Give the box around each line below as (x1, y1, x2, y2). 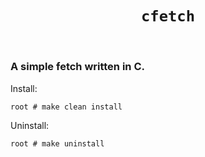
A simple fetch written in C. (10, 60, 145, 74)
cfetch (141, 7, 195, 26)
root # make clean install (10, 102, 123, 112)
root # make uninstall (10, 138, 105, 149)
